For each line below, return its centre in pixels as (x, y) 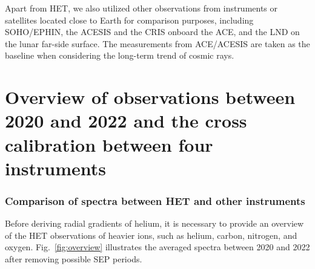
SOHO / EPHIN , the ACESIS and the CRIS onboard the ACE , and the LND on (152, 32)
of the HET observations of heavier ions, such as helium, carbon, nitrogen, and (151, 235)
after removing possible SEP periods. (74, 258)
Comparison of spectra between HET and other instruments (155, 200)
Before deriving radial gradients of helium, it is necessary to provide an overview (154, 223)
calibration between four (109, 144)
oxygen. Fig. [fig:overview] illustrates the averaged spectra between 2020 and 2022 (157, 247)
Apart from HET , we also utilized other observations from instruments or (141, 8)
